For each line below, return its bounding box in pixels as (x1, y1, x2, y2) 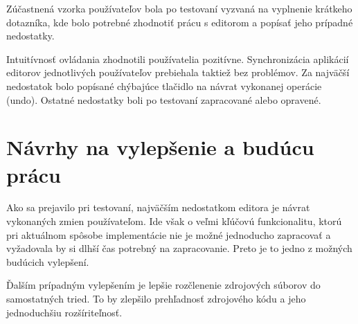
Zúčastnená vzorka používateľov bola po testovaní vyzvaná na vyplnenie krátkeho (6, 1, 352, 15)
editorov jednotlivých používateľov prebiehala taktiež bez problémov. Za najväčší (6, 65, 350, 80)
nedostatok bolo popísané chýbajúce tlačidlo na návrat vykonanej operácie (6, 78, 322, 93)
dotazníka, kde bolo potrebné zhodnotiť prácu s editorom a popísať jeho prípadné (6, 15, 353, 29)
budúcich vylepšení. (6, 254, 89, 269)
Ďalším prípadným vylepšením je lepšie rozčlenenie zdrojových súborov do (6, 278, 321, 292)
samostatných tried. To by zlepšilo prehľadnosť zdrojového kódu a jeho (6, 291, 306, 306)
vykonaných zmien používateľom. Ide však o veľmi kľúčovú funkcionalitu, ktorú (6, 214, 342, 228)
